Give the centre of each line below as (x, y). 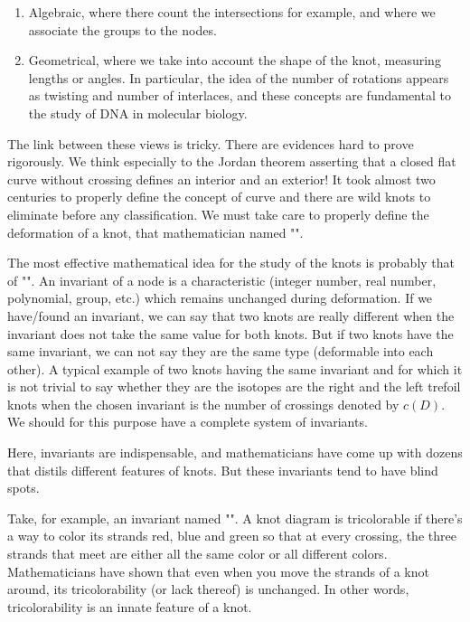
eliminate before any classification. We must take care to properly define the (218, 214)
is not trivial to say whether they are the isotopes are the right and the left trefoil (234, 386)
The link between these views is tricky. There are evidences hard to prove (211, 143)
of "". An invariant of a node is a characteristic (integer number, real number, (222, 280)
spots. (23, 488)
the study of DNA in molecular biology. (138, 113)
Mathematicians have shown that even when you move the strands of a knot (218, 571)
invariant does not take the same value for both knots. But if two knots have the (230, 333)
